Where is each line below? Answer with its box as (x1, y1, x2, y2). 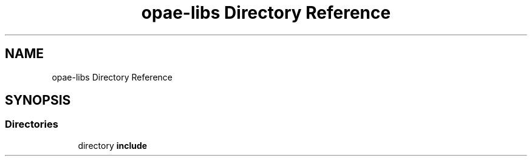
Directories (5, 118, 58, 131)
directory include (78, 140, 148, 151)
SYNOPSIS (5, 93, 71, 108)
